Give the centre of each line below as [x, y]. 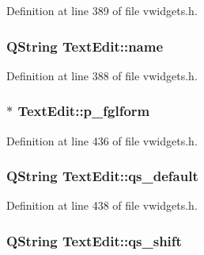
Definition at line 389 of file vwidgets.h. [102, 10]
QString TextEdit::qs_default [102, 176]
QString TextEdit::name [85, 46]
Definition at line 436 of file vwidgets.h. [102, 140]
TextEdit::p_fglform [84, 111]
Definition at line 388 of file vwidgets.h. [102, 75]
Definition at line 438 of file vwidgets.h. [102, 205]
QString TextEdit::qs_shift [94, 240]
